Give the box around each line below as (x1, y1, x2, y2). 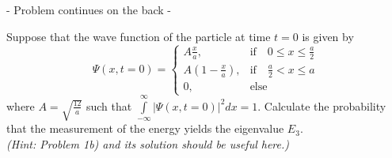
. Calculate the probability (257, 97, 386, 114)
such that (86, 97, 132, 114)
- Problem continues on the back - (6, 2, 171, 17)
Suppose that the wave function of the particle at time (6, 28, 271, 44)
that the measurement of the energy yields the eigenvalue (6, 120, 284, 137)
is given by (302, 28, 354, 44)
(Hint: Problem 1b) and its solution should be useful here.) (6, 135, 290, 152)
